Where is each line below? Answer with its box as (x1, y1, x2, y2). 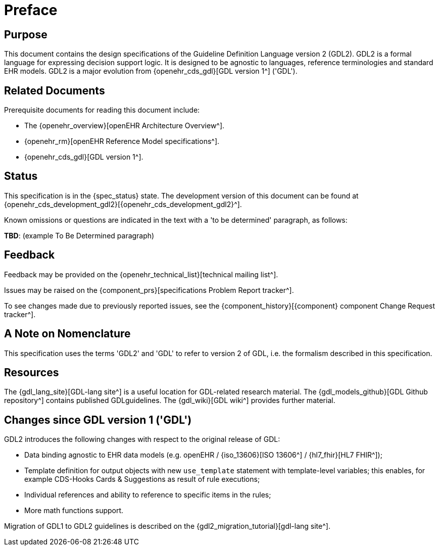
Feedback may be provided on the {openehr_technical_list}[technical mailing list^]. (4, 270, 278, 279)
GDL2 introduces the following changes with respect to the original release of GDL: (4, 435, 280, 444)
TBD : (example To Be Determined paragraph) (4, 231, 155, 240)
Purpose (4, 28, 47, 41)
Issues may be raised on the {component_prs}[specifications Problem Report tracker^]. (4, 285, 294, 294)
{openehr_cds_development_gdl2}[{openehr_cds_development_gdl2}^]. (4, 199, 242, 209)
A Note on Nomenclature (4, 327, 131, 340)
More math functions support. (24, 506, 124, 515)
